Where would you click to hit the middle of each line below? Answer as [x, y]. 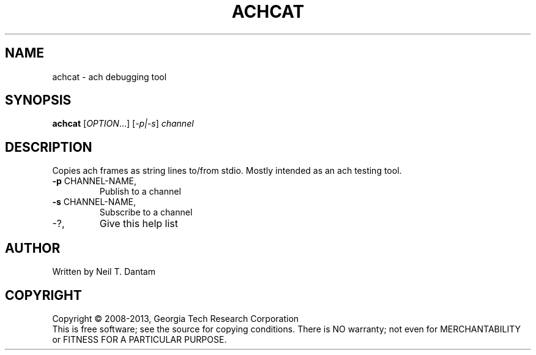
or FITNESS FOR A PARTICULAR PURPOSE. [140, 339]
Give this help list [139, 224]
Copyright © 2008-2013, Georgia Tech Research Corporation [176, 318]
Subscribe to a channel [146, 212]
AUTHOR [33, 248]
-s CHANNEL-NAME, [94, 202]
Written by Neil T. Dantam [104, 272]
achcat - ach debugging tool [110, 77]
